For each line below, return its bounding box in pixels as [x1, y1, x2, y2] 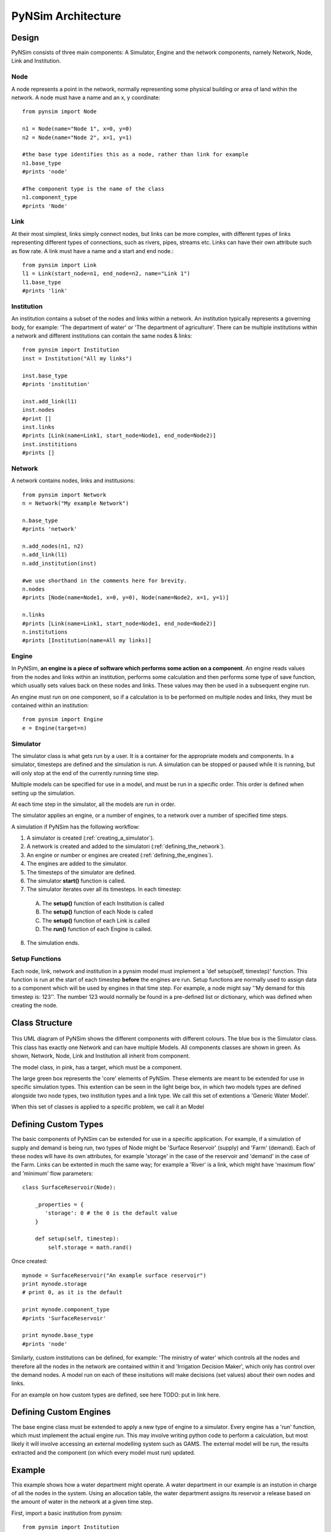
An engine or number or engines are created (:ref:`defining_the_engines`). [26, 851, 213, 859]
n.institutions [22, 628, 68, 635]
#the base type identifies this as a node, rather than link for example [22, 151, 249, 158]
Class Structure [11, 1017, 73, 1028]
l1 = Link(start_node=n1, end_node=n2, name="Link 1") [22, 270, 191, 277]
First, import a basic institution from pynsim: [11, 1509, 123, 1517]
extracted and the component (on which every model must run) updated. [11, 1449, 196, 1456]
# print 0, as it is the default [22, 1289, 123, 1296]
